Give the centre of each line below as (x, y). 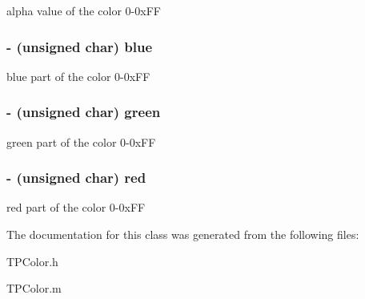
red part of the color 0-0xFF (76, 207)
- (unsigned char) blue (80, 46)
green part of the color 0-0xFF (81, 141)
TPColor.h (32, 261)
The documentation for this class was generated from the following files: (183, 234)
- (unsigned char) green (84, 112)
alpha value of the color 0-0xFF (84, 10)
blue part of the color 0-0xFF (78, 76)
